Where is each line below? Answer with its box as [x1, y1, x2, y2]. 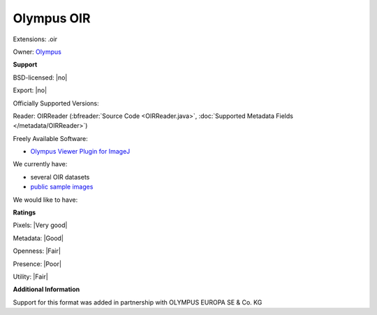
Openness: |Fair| [13, 247, 61, 255]
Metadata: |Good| [13, 234, 64, 242]
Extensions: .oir [13, 35, 58, 43]
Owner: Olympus [13, 47, 62, 56]
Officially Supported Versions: [13, 98, 99, 108]
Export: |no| [13, 86, 47, 94]
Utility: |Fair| [13, 272, 48, 281]
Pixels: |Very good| [13, 221, 68, 230]
